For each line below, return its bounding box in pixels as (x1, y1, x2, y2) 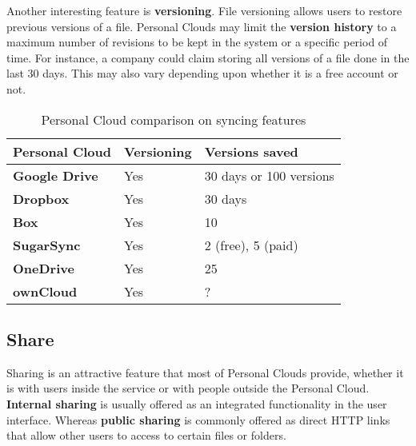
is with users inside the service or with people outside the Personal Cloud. (6, 380, 370, 396)
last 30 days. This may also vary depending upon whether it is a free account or (6, 65, 398, 82)
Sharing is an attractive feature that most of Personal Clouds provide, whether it (6, 364, 404, 380)
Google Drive (13, 165, 98, 185)
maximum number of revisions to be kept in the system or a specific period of (6, 34, 388, 50)
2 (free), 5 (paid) (204, 235, 298, 254)
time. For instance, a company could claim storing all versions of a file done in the (6, 49, 410, 66)
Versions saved (204, 141, 298, 161)
